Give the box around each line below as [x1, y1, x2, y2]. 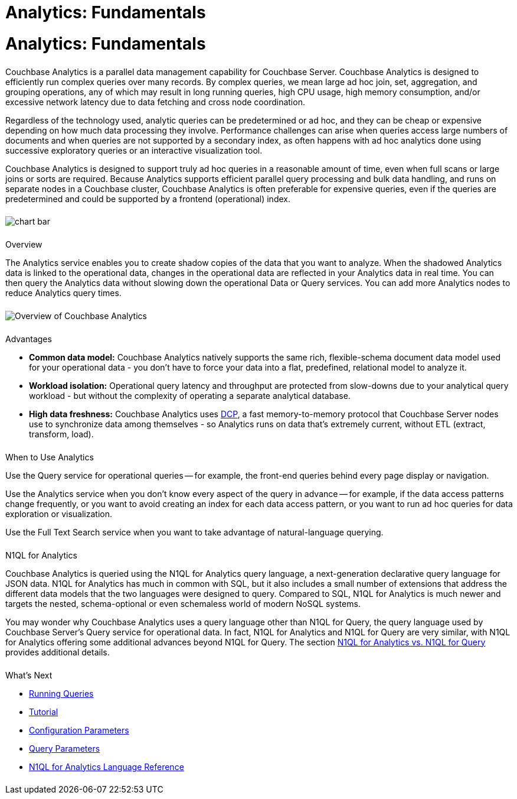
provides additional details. [5, 647, 110, 657]
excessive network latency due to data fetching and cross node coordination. [5, 96, 305, 107]
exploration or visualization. [5, 508, 112, 519]
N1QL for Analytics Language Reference [29, 761, 184, 772]
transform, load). [29, 428, 94, 439]
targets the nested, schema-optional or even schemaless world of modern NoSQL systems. [5, 598, 361, 609]
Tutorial [29, 706, 58, 717]
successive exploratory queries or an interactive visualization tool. [5, 145, 263, 155]
